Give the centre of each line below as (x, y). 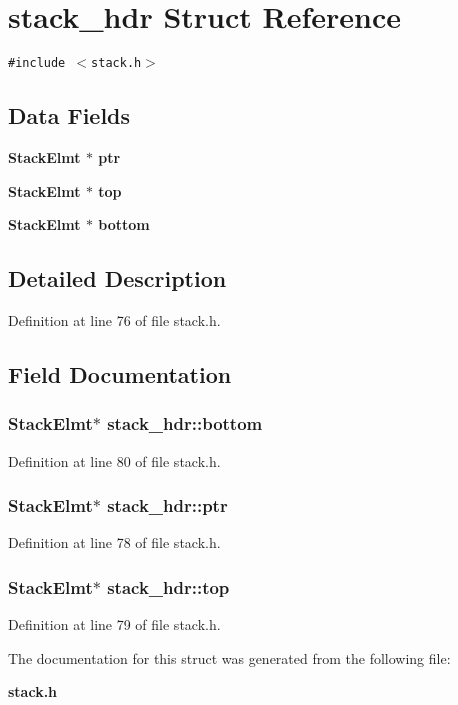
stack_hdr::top (168, 586)
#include (37, 63)
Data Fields (69, 115)
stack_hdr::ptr (167, 505)
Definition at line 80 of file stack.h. (114, 460)
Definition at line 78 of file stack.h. (114, 542)
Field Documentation (120, 373)
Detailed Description (117, 278)
